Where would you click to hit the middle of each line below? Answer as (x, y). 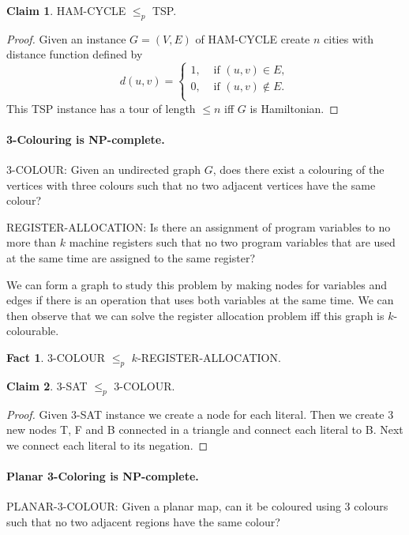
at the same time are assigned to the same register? (131, 257)
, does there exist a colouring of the (298, 169)
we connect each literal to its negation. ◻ (107, 445)
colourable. (33, 331)
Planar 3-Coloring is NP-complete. (103, 475)
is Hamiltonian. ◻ (294, 108)
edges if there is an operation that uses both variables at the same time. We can (200, 300)
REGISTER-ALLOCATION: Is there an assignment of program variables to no (199, 226)
